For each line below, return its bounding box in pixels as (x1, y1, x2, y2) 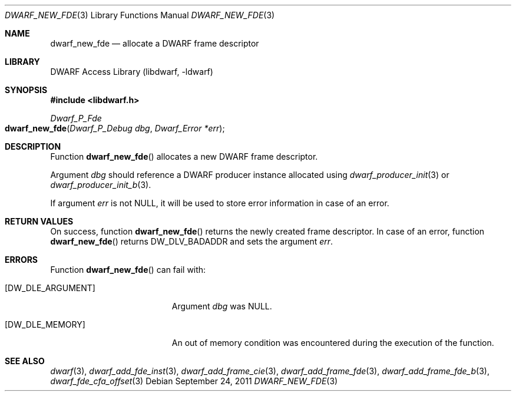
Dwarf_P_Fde (50, 113, 102, 123)
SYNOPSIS (5, 85, 48, 95)
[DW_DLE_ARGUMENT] (5, 283, 95, 293)
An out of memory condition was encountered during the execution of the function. (171, 338, 494, 348)
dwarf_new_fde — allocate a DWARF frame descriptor (50, 38, 259, 48)
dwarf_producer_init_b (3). (50, 180, 151, 190)
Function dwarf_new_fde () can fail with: (50, 265, 206, 275)
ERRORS (5, 255, 38, 265)
